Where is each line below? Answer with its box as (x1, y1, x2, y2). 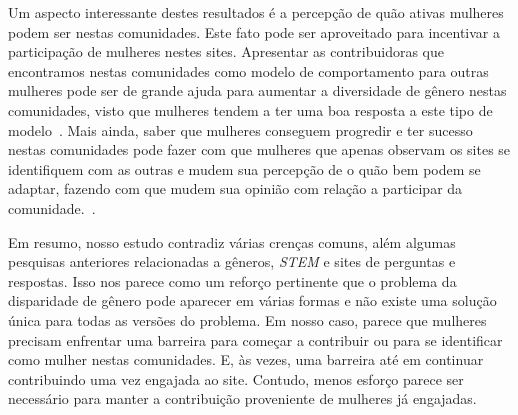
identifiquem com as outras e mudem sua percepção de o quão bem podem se (8, 158, 481, 179)
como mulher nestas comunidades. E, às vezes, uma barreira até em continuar (8, 349, 484, 370)
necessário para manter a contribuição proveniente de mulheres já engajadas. (8, 388, 477, 409)
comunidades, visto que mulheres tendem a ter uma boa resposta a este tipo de (8, 99, 493, 120)
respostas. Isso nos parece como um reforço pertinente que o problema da (8, 270, 457, 291)
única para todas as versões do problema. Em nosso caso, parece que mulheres (8, 309, 487, 330)
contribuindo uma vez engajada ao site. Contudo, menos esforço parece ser (8, 368, 464, 389)
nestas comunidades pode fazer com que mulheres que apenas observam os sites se (8, 139, 511, 160)
